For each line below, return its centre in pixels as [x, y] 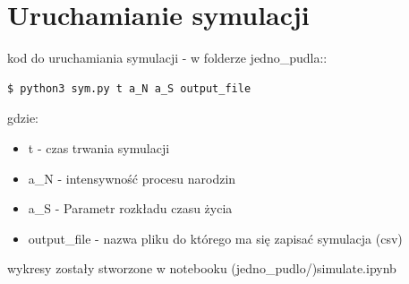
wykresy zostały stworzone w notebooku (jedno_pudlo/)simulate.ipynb [202, 268]
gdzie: [23, 118]
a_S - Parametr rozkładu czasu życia [130, 208]
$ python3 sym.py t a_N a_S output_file [129, 88]
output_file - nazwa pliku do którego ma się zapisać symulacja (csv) [215, 238]
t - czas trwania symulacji [99, 147]
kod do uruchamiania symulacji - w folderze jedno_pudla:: [167, 58]
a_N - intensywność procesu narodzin [132, 178]
